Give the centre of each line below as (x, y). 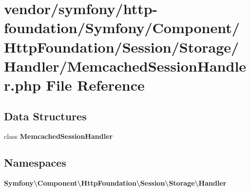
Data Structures (45, 116)
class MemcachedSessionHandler (58, 136)
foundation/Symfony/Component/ (122, 28)
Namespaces (35, 162)
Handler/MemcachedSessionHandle (125, 66)
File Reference (95, 85)
